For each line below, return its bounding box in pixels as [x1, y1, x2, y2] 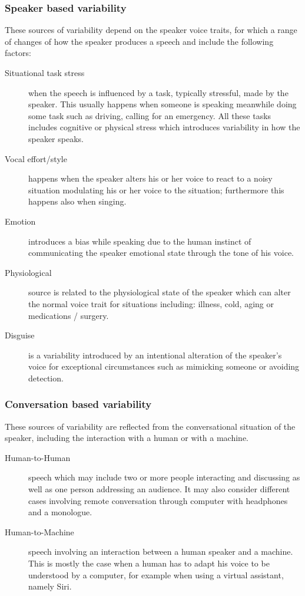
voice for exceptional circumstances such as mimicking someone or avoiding [28, 360, 300, 373]
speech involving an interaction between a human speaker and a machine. [28, 545, 293, 558]
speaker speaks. [28, 132, 84, 144]
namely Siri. [28, 580, 72, 592]
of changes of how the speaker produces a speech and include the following [5, 35, 274, 47]
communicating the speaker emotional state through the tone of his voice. [28, 246, 294, 259]
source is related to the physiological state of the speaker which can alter [28, 286, 291, 298]
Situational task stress [5, 67, 85, 78]
